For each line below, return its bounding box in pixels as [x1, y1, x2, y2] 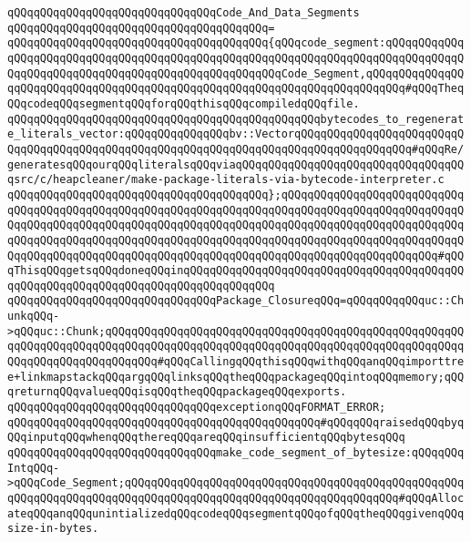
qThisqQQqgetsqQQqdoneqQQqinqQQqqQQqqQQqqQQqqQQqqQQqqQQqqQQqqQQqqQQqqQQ [7, 264, 465, 278]
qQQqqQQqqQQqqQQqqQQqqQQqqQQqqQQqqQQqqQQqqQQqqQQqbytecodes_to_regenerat [7, 112, 465, 126]
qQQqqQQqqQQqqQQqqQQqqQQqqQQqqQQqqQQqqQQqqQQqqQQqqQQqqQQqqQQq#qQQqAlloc [7, 492, 465, 505]
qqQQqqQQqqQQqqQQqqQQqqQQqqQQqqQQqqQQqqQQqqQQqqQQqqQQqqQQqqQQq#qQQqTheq [7, 82, 465, 96]
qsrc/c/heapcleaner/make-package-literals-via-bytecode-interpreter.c [7, 173, 445, 187]
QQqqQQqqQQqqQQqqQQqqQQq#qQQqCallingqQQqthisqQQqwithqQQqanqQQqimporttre [7, 355, 465, 369]
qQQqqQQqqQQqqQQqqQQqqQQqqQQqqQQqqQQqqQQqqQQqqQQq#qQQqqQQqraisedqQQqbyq [7, 415, 465, 429]
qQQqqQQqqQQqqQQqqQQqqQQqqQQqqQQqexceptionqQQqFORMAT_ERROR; [7, 401, 386, 414]
